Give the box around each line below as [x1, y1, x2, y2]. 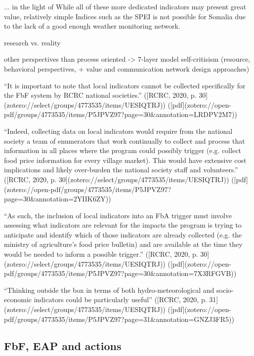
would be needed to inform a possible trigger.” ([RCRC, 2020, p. [4, 249, 198, 259]
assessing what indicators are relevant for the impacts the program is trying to [4, 220, 242, 230]
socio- [216, 284, 234, 295]
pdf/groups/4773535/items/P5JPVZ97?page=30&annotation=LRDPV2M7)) [4, 109, 237, 119]
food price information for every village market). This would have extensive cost [4, 155, 247, 165]
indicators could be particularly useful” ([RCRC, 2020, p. [34, 294, 207, 305]
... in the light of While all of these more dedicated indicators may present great [4, 1, 246, 11]
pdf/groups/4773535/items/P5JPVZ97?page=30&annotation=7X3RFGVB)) [4, 268, 237, 278]
